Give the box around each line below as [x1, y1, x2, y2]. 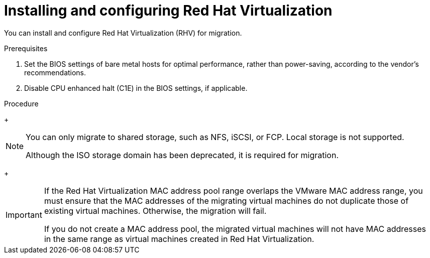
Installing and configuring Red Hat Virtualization [4, 2, 333, 19]
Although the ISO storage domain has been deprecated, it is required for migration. [26, 150, 339, 160]
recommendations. [24, 68, 86, 77]
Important [6, 209, 42, 220]
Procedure [4, 99, 39, 108]
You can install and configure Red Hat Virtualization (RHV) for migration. [4, 28, 242, 37]
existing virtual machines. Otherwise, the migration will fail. [44, 205, 267, 216]
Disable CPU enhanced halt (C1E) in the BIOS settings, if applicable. [24, 83, 248, 92]
